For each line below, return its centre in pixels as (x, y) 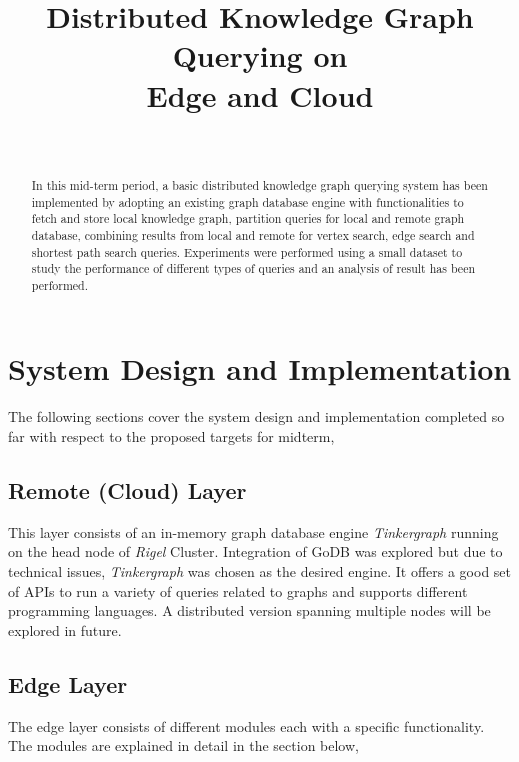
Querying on (260, 55)
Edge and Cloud (260, 94)
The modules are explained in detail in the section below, (183, 745)
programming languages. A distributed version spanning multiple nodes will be (249, 610)
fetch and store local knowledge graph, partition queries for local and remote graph (248, 218)
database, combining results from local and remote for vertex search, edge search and (253, 234)
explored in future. (65, 629)
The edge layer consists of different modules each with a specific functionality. (246, 725)
